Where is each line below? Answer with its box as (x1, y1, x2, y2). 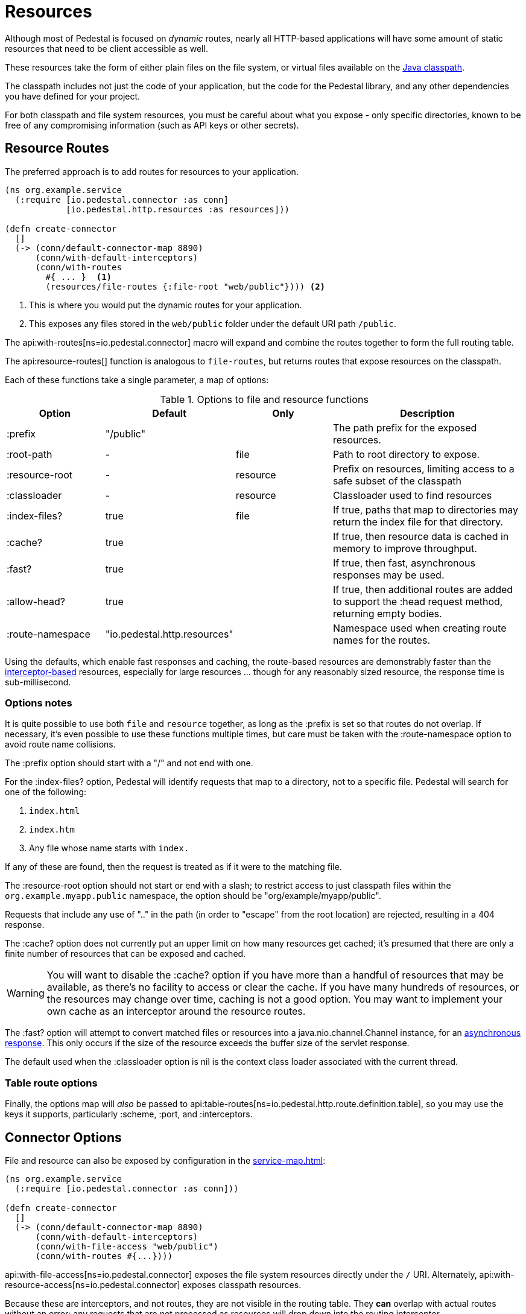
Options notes (5, 696, 72, 709)
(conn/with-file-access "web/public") (35, 1241, 219, 1251)
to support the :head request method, (332, 595, 503, 608)
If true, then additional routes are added (332, 583, 513, 595)
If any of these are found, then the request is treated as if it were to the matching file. (5, 862, 342, 872)
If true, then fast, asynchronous (332, 556, 475, 569)
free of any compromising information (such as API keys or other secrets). (5, 119, 299, 130)
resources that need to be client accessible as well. (5, 43, 208, 54)
